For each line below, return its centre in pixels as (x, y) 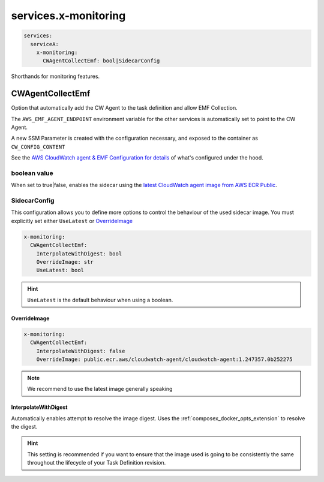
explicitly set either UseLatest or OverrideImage (72, 221)
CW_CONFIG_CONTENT (38, 147)
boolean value (32, 173)
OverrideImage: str (65, 262)
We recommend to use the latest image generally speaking (100, 389)
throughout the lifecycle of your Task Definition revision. (97, 463)
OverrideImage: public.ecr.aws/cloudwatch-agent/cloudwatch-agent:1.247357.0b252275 (165, 359)
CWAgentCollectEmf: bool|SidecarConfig (101, 61)
